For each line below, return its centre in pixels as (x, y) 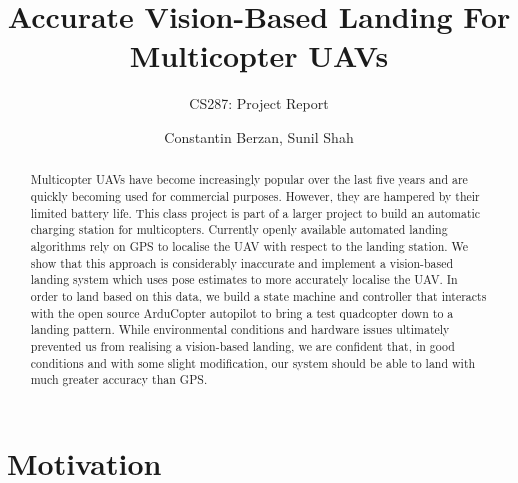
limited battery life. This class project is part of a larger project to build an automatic (255, 212)
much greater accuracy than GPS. (119, 379)
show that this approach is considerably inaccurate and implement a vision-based (242, 262)
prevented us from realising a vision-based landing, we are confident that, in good (242, 345)
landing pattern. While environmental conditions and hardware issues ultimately (240, 329)
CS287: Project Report (259, 103)
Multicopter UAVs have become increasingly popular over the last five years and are (249, 179)
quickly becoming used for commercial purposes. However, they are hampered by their (255, 195)
